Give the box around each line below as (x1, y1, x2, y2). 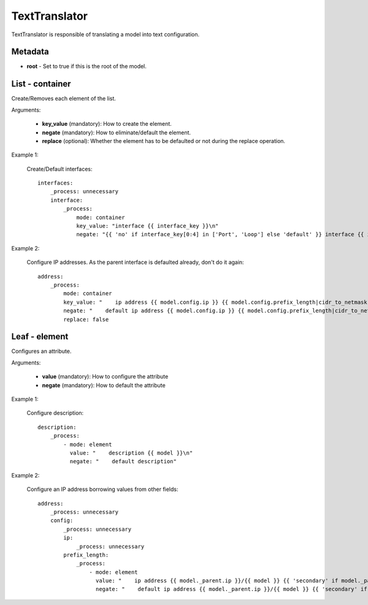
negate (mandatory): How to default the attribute (42, 381, 166, 389)
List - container (11, 79, 71, 89)
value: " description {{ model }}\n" (69, 449, 193, 457)
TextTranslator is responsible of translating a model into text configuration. (11, 31, 200, 38)
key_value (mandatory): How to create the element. (42, 120, 172, 128)
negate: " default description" (69, 458, 177, 465)
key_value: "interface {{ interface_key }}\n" (76, 223, 219, 229)
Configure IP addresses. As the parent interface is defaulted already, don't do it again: (26, 258, 245, 266)
